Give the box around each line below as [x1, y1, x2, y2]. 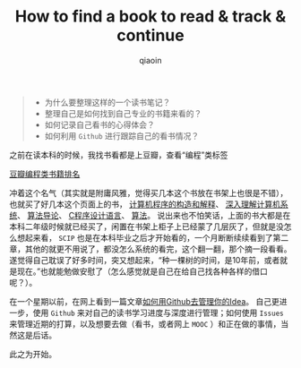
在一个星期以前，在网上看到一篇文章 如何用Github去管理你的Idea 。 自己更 [9, 295, 279, 306]
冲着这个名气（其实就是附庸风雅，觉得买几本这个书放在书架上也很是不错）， [9, 187, 288, 198]
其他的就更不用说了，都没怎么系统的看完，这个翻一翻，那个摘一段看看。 [24, 244, 292, 254]
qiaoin [139, 55, 162, 65]
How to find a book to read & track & [14, 6, 287, 27]
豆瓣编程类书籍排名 [9, 168, 81, 179]
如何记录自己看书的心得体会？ [44, 119, 155, 130]
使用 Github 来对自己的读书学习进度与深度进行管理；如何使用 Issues [32, 307, 284, 318]
